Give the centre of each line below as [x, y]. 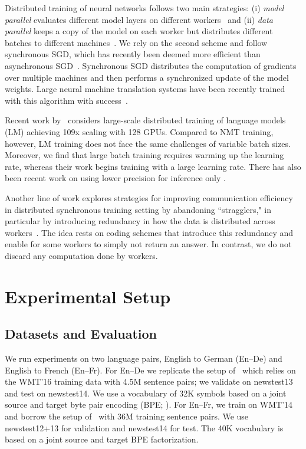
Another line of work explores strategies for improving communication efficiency [149, 197]
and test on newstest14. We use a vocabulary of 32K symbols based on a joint [146, 393]
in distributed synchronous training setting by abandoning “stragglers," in [138, 209]
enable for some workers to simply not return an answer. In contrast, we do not [148, 244]
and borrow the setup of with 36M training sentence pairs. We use [127, 416]
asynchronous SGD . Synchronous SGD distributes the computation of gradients [151, 65]
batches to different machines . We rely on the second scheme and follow [136, 42]
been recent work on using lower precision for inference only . [115, 178]
